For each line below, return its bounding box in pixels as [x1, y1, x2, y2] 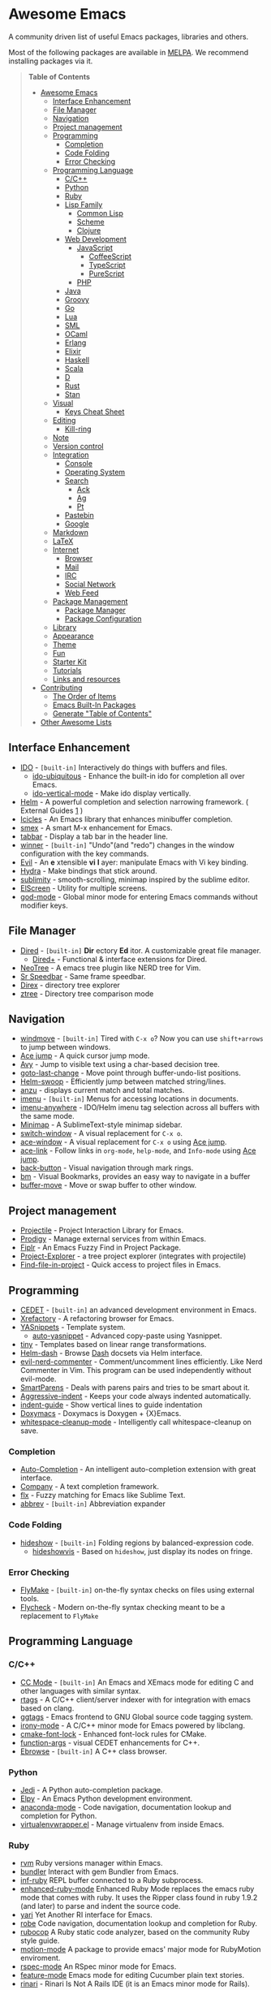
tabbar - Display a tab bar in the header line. [19, 831, 169, 841]
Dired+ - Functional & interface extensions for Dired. [32, 954, 208, 964]
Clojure [76, 225, 101, 235]
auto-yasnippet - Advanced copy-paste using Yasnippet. [32, 1331, 222, 1340]
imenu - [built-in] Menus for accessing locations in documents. [19, 1094, 239, 1104]
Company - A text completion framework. [19, 1482, 160, 1491]
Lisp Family [64, 200, 103, 209]
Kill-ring [64, 424, 92, 434]
